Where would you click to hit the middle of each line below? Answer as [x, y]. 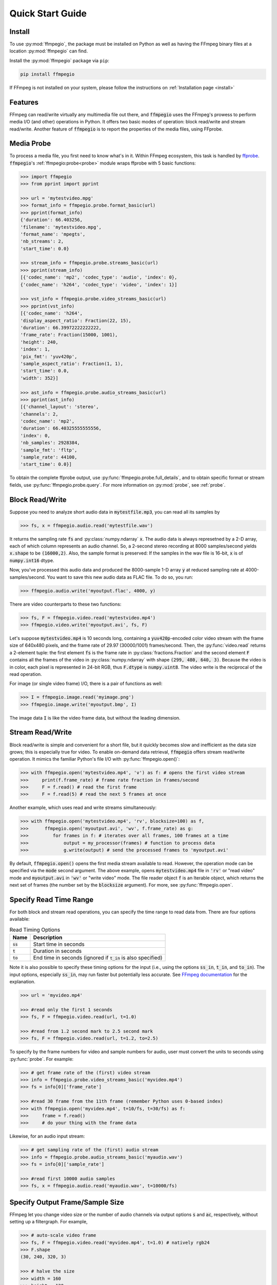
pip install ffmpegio [47, 74]
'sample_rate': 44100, [49, 457]
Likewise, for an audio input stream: [47, 1136]
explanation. [23, 982]
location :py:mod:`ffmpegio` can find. [49, 51]
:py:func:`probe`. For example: [42, 1059]
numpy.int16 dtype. [32, 560]
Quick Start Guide [48, 13]
